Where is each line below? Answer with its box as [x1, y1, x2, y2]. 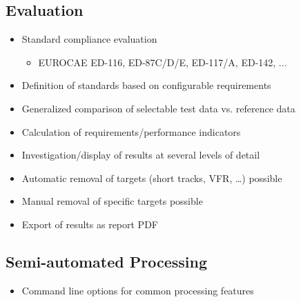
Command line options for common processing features [21, 283, 254, 297]
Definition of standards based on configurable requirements [21, 78, 271, 92]
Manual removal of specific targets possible [21, 194, 203, 208]
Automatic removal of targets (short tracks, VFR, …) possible [21, 170, 282, 185]
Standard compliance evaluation [21, 32, 157, 46]
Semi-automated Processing [6, 250, 208, 272]
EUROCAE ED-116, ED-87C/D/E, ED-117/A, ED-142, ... [38, 54, 287, 69]
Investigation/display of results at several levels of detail [21, 148, 260, 162]
